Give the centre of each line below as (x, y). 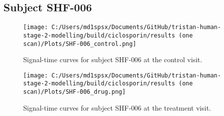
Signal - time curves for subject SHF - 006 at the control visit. (113, 59)
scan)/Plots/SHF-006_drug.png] (75, 92)
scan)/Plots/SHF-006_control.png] (80, 44)
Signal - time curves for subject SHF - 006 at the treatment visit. (117, 107)
